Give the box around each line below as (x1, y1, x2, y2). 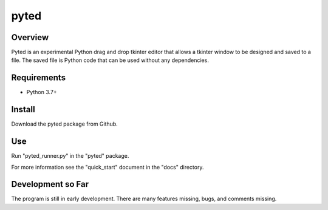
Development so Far (11, 179, 89, 189)
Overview (11, 32, 49, 42)
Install (11, 104, 36, 115)
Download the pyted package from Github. (11, 120, 118, 127)
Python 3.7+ (26, 89, 57, 96)
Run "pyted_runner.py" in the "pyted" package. (11, 152, 129, 160)
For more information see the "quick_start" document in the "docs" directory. (11, 163, 204, 171)
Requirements (11, 73, 66, 83)
